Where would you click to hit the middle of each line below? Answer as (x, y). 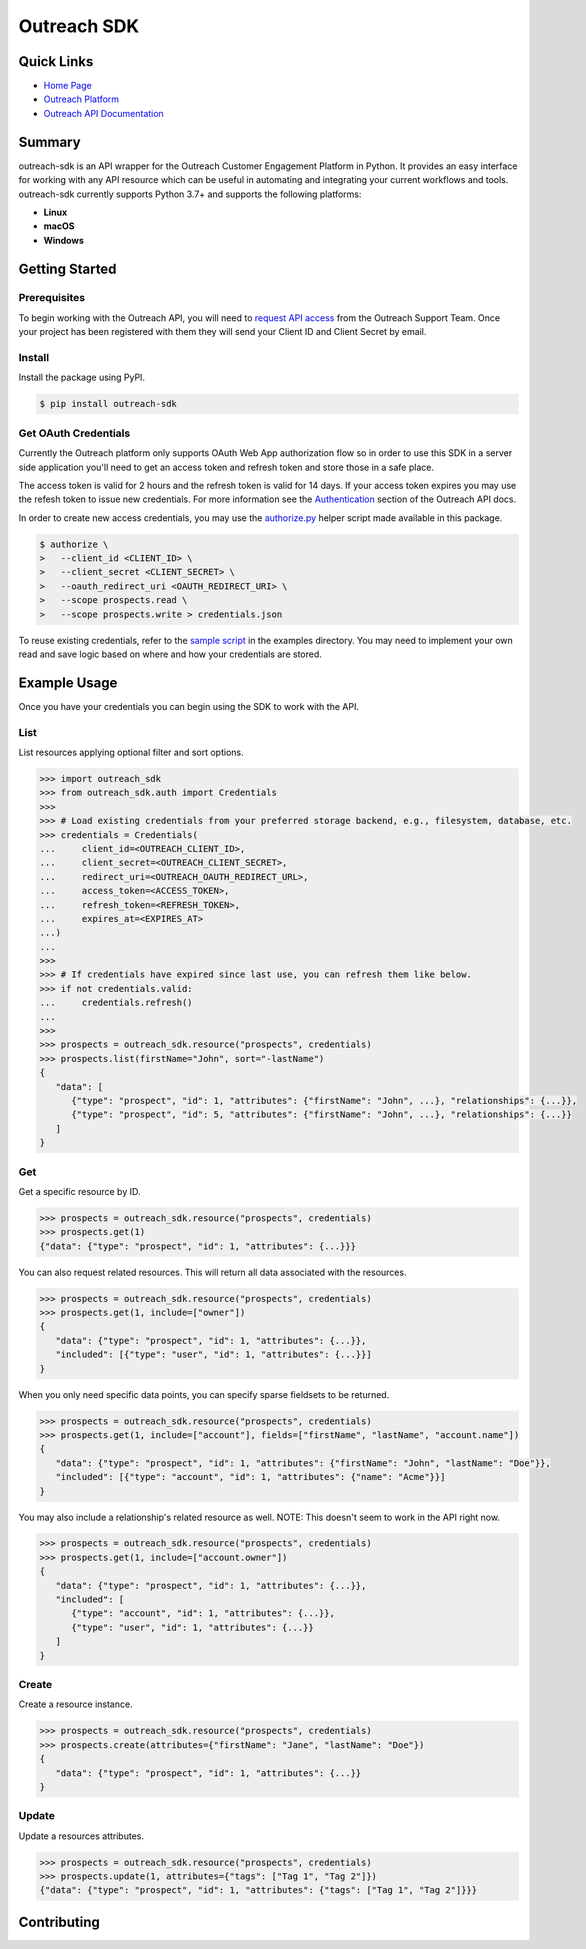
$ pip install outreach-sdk (108, 404)
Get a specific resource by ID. (79, 1191)
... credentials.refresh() (116, 1003)
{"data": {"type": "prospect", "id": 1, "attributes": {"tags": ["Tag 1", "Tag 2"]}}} (258, 1890)
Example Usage (68, 682)
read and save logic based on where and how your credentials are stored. (170, 654)
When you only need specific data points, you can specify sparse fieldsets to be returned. (204, 1394)
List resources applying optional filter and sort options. (131, 752)
